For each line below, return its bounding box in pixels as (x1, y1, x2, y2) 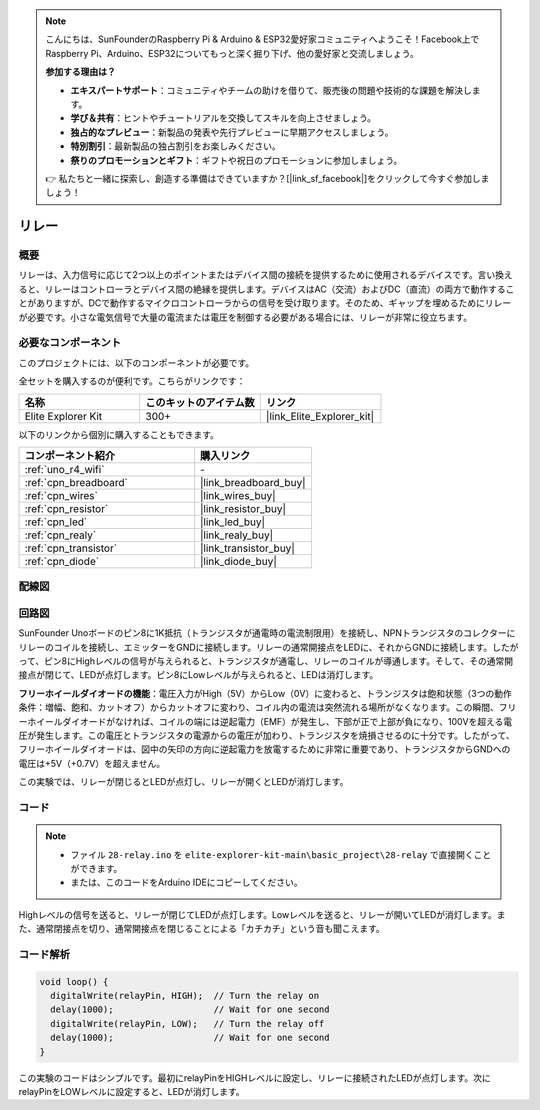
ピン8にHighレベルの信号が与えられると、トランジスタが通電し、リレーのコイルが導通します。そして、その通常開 (43, 655, 514, 667)
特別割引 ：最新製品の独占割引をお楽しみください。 (70, 140, 281, 152)
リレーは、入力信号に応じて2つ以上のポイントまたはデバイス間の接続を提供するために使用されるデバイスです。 (18, 269, 479, 281)
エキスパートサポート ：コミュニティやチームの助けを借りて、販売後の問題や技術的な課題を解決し (70, 84, 472, 96)
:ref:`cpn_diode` (24, 554, 100, 568)
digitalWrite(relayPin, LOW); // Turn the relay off (50, 1018, 325, 1029)
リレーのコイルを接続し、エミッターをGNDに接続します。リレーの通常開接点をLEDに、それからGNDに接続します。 (18, 641, 493, 653)
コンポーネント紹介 (24, 448, 115, 462)
